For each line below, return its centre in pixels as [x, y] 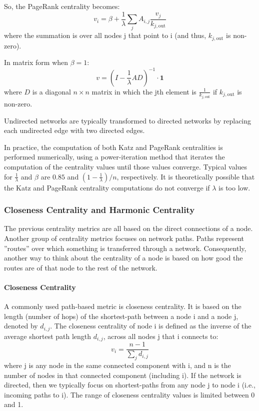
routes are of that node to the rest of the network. [81, 267]
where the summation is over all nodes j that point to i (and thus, [105, 35]
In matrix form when [36, 62]
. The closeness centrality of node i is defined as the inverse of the [151, 326]
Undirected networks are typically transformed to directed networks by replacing [128, 120]
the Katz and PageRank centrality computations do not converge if [107, 187]
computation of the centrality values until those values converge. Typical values [126, 166]
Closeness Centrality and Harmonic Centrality [99, 210]
